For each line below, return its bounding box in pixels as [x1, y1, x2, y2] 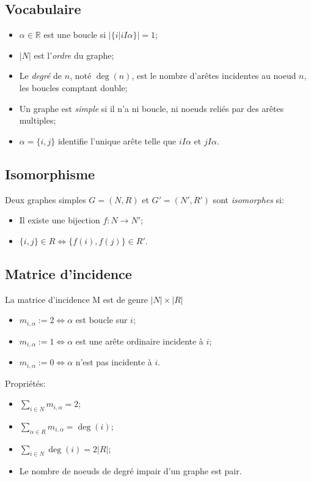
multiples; [19, 114, 56, 127]
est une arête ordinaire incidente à [75, 334, 203, 347]
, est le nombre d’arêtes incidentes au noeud [131, 69, 296, 82]
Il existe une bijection [19, 214, 100, 226]
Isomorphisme [5, 164, 95, 183]
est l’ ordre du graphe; [34, 48, 114, 61]
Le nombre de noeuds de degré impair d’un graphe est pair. [19, 464, 242, 477]
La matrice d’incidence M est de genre [5, 293, 148, 305]
